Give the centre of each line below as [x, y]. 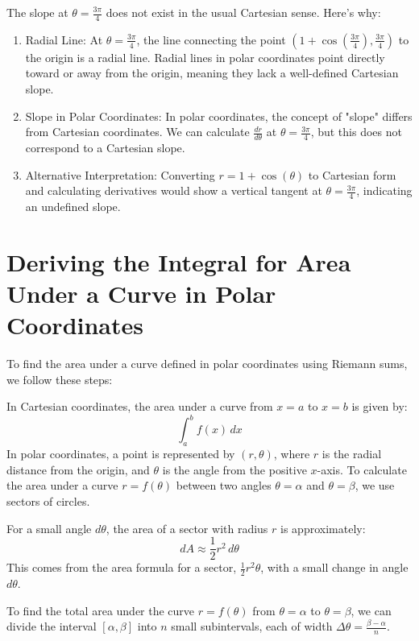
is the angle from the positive [234, 469]
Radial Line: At [64, 39]
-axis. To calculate [362, 469]
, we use [375, 485]
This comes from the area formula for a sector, [122, 567]
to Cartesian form [352, 174]
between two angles [224, 485]
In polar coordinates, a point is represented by [121, 454]
